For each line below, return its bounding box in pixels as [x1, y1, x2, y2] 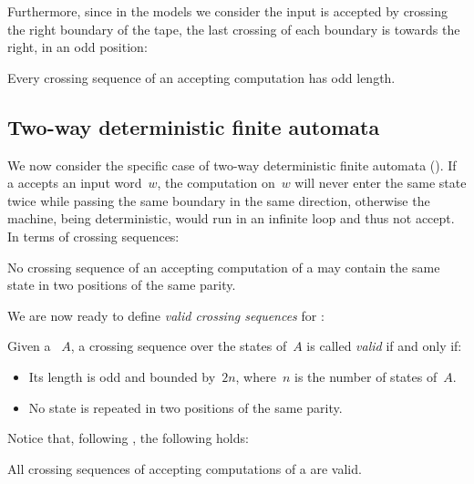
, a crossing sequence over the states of [70, 336, 287, 355]
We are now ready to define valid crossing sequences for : [7, 305, 325, 324]
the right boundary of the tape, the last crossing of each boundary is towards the [7, 19, 460, 38]
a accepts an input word [7, 173, 142, 192]
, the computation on [157, 173, 275, 192]
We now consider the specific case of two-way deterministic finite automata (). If [7, 155, 457, 174]
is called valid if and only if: [306, 336, 462, 355]
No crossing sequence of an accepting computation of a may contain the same [7, 257, 440, 276]
